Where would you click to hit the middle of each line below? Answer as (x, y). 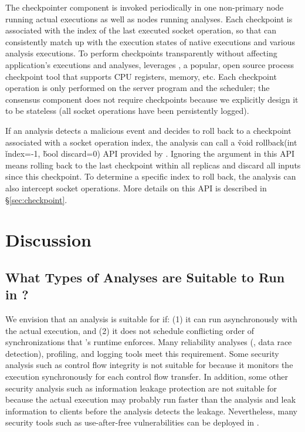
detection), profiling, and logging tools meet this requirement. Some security (142, 353)
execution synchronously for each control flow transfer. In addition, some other (147, 377)
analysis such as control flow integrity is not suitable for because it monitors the (149, 365)
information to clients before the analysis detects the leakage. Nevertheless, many (151, 411)
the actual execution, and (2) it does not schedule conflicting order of (130, 330)
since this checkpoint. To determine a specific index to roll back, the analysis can (151, 176)
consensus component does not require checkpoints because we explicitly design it (152, 99)
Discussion (48, 240)
